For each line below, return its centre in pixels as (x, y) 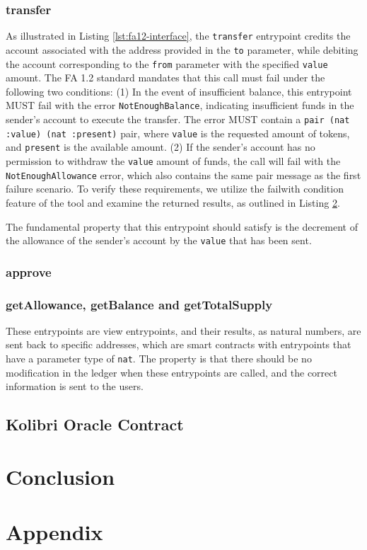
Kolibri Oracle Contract (95, 424)
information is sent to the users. (75, 386)
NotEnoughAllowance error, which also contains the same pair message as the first (183, 174)
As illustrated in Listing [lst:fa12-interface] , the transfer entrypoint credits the (178, 36)
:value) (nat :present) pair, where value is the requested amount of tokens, (178, 133)
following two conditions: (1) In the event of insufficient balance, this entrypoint (179, 91)
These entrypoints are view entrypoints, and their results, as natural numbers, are (183, 330)
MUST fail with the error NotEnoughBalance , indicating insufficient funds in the (180, 105)
